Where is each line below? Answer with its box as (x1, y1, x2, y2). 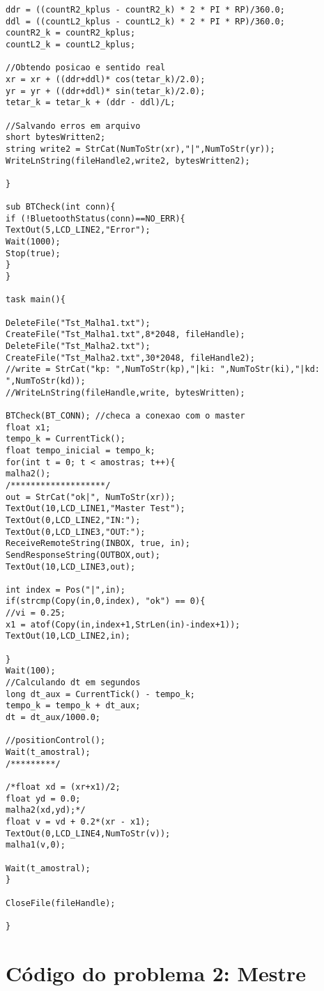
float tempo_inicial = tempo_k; (6, 445, 155, 455)
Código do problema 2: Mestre (6, 958, 307, 987)
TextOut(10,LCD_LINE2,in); (6, 631, 130, 641)
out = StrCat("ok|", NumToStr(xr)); (6, 492, 176, 502)
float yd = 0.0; (6, 793, 81, 804)
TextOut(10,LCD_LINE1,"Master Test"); (6, 504, 185, 514)
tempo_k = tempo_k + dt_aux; (6, 701, 141, 711)
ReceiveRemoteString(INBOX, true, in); (6, 538, 190, 549)
